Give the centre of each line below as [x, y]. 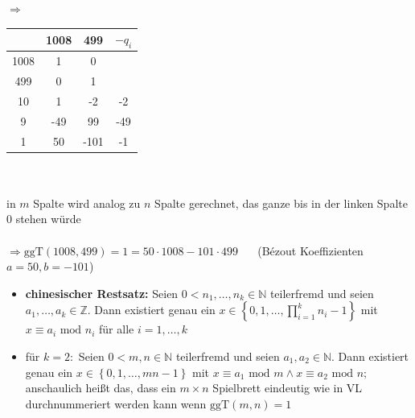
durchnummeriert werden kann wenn [116, 403]
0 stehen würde [44, 219]
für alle [117, 329]
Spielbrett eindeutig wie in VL [288, 388]
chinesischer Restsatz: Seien [102, 293]
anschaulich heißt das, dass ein [101, 388]
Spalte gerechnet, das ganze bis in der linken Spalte [281, 203]
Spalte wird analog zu [87, 203]
